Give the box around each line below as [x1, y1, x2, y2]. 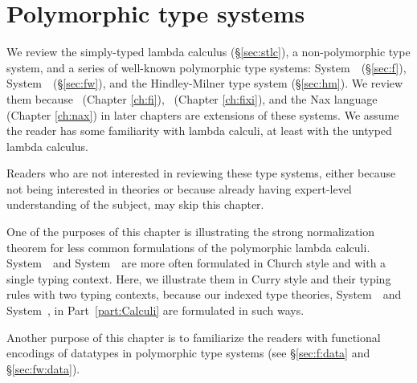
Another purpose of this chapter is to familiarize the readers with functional [6, 328, 381, 345]
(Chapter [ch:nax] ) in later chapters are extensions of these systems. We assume [6, 106, 399, 123]
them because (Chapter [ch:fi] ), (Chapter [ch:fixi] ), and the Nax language [6, 90, 378, 107]
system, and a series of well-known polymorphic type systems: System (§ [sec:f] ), [6, 59, 407, 75]
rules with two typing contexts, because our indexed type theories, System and [6, 286, 402, 303]
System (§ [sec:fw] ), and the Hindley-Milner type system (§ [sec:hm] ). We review [6, 75, 403, 92]
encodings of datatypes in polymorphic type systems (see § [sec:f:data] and [6, 344, 370, 361]
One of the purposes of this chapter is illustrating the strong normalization [6, 223, 375, 240]
